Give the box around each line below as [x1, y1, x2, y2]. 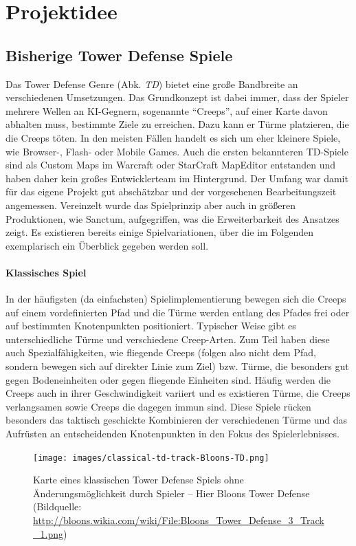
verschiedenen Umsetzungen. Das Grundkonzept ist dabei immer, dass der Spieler [5, 90, 349, 105]
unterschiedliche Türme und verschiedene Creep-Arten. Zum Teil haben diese [5, 331, 330, 346]
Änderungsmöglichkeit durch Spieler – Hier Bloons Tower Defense [33, 485, 310, 500]
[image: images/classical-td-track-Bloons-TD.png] [33, 452, 269, 463]
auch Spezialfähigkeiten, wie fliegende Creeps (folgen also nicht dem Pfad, [5, 345, 316, 360]
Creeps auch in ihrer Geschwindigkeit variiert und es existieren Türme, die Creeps [5, 386, 351, 400]
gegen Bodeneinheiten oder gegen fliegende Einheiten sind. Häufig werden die [5, 372, 331, 386]
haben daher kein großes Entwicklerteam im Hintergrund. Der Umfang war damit [5, 171, 348, 185]
